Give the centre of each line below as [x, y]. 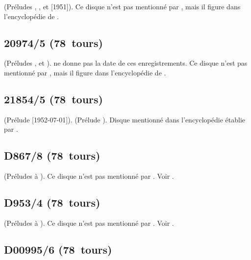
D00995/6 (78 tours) [58, 249]
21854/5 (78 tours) [53, 99]
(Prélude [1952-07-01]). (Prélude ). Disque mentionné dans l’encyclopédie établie [125, 119]
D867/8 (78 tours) [52, 155]
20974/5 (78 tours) [53, 42]
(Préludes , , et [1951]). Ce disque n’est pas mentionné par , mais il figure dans [122, 6]
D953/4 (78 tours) [52, 202]
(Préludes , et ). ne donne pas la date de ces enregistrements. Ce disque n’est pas [126, 63]
